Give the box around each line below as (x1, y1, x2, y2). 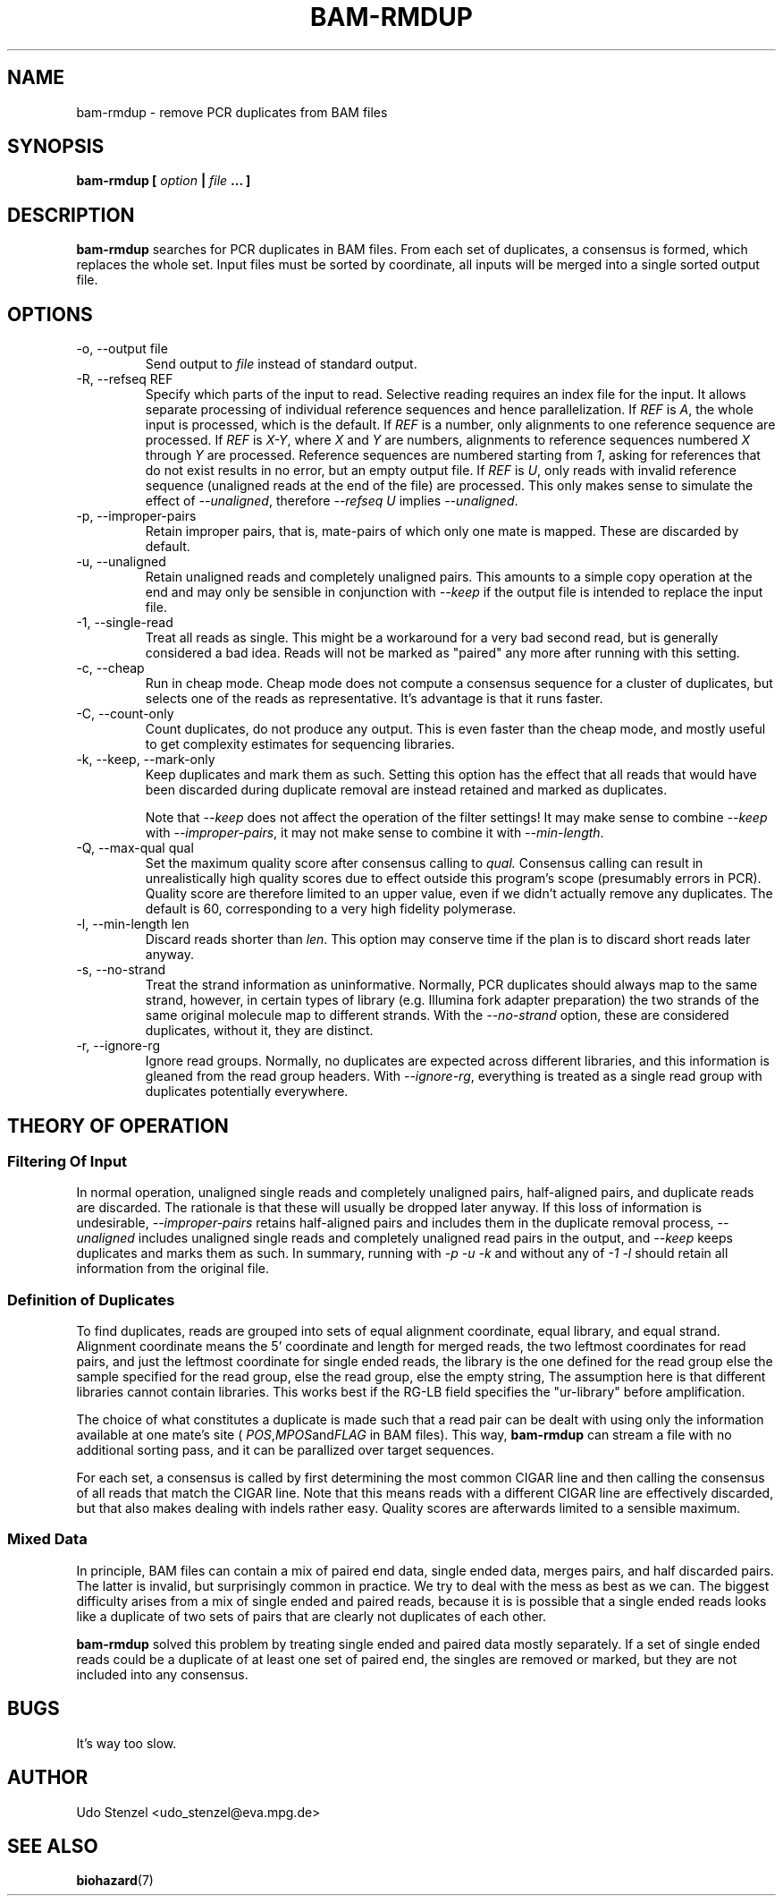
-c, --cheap (76, 660, 145, 676)
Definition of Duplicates (7, 1290, 175, 1309)
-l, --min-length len (76, 916, 189, 932)
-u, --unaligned (76, 554, 166, 570)
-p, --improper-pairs (76, 508, 197, 524)
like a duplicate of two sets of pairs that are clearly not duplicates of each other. (76, 1608, 546, 1624)
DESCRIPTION (7, 203, 135, 226)
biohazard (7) (76, 1873, 154, 1889)
